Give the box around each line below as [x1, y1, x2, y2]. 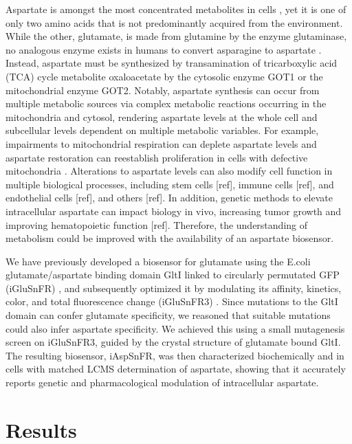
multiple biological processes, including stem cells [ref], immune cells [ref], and [5, 177, 334, 191]
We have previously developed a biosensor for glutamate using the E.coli [5, 254, 311, 268]
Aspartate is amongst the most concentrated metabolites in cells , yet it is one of [5, 2, 346, 16]
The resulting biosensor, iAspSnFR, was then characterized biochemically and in [5, 348, 344, 362]
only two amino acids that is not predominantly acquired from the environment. [5, 15, 343, 30]
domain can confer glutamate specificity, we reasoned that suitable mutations [5, 308, 331, 322]
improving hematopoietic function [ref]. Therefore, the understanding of [5, 217, 308, 232]
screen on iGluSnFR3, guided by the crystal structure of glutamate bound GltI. [5, 335, 341, 349]
